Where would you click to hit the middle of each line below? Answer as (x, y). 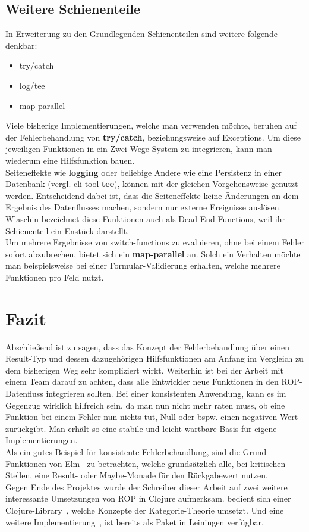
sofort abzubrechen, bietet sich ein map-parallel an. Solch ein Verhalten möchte (153, 253)
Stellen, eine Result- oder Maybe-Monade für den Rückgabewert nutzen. (137, 475)
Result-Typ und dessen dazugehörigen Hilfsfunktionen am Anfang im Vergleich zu (154, 358)
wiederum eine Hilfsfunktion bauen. (70, 160)
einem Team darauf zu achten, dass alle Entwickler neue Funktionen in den (142, 382)
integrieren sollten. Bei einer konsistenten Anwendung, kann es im (166, 393)
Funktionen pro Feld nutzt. (55, 277)
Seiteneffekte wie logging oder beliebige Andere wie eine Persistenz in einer (144, 172)
